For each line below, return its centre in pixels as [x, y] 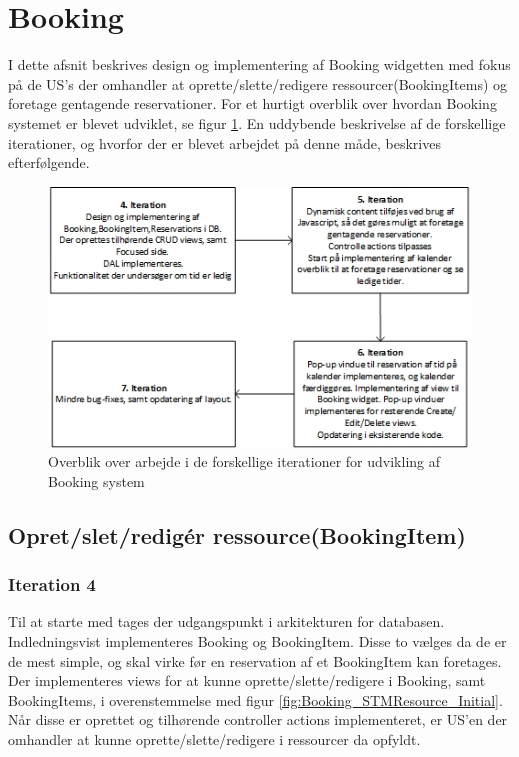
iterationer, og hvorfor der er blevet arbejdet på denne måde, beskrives [224, 142]
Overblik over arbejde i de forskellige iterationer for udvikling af [244, 461]
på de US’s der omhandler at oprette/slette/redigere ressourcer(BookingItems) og [258, 83]
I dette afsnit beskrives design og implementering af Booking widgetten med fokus [259, 64]
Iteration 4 [52, 584]
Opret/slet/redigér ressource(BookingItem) [237, 534]
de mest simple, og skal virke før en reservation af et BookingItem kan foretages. [255, 660]
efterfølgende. [49, 162]
